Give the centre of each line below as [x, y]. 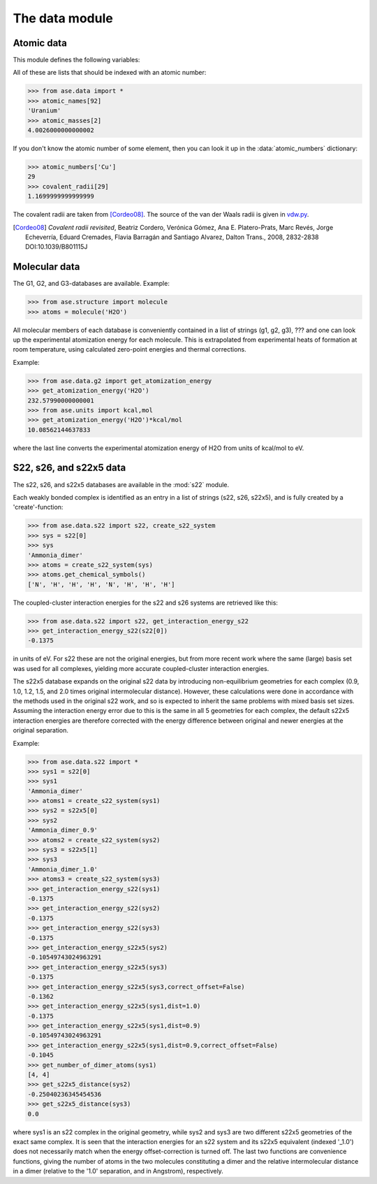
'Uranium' [44, 111]
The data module [63, 18]
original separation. [41, 730]
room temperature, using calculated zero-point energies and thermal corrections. [130, 349]
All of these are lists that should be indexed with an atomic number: [110, 73]
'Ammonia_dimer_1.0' [62, 869]
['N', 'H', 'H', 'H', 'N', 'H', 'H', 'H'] [101, 584]
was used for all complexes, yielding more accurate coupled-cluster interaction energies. [141, 668]
